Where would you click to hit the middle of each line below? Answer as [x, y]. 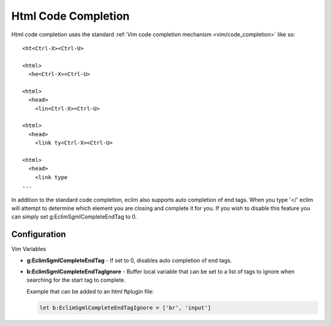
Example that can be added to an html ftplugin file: [90, 291]
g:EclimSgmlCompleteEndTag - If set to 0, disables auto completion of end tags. [129, 260]
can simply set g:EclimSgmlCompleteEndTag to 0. [74, 217]
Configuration [39, 234]
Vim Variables [29, 249]
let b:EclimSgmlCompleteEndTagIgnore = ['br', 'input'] [125, 308]
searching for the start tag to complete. [76, 280]
